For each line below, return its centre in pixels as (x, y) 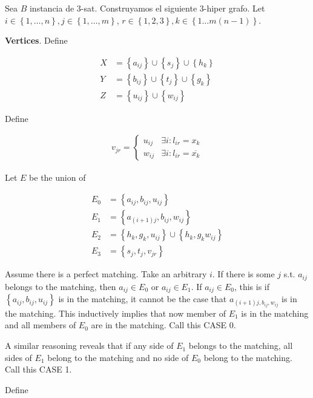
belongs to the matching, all (241, 346)
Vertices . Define (36, 40)
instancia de (52, 8)
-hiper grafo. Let (234, 8)
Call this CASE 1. (38, 369)
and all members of (41, 325)
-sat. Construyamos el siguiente (139, 8)
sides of (18, 357)
